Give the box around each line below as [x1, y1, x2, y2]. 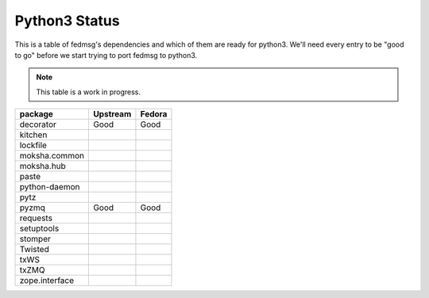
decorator [19, 119, 57, 130]
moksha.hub [19, 161, 67, 172]
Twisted [19, 244, 49, 255]
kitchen [19, 129, 48, 140]
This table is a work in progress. [36, 87, 141, 97]
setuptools [19, 223, 60, 234]
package [19, 109, 53, 120]
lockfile [19, 139, 48, 151]
